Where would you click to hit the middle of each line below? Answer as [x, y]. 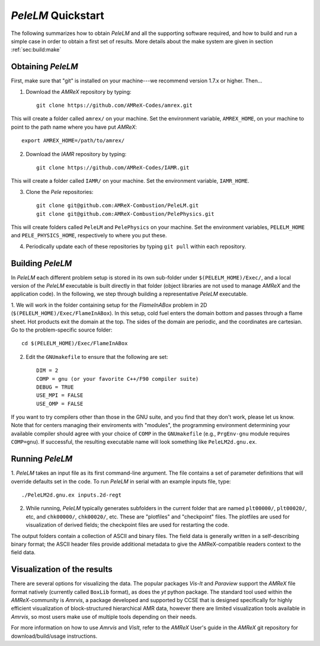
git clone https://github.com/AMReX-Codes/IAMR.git [113, 167]
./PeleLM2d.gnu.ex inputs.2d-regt [71, 495]
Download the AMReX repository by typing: [79, 91]
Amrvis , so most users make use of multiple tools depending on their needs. [104, 616]
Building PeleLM [41, 263]
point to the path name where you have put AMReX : [74, 127]
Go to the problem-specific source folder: [62, 330]
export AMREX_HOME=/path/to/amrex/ [73, 141]
